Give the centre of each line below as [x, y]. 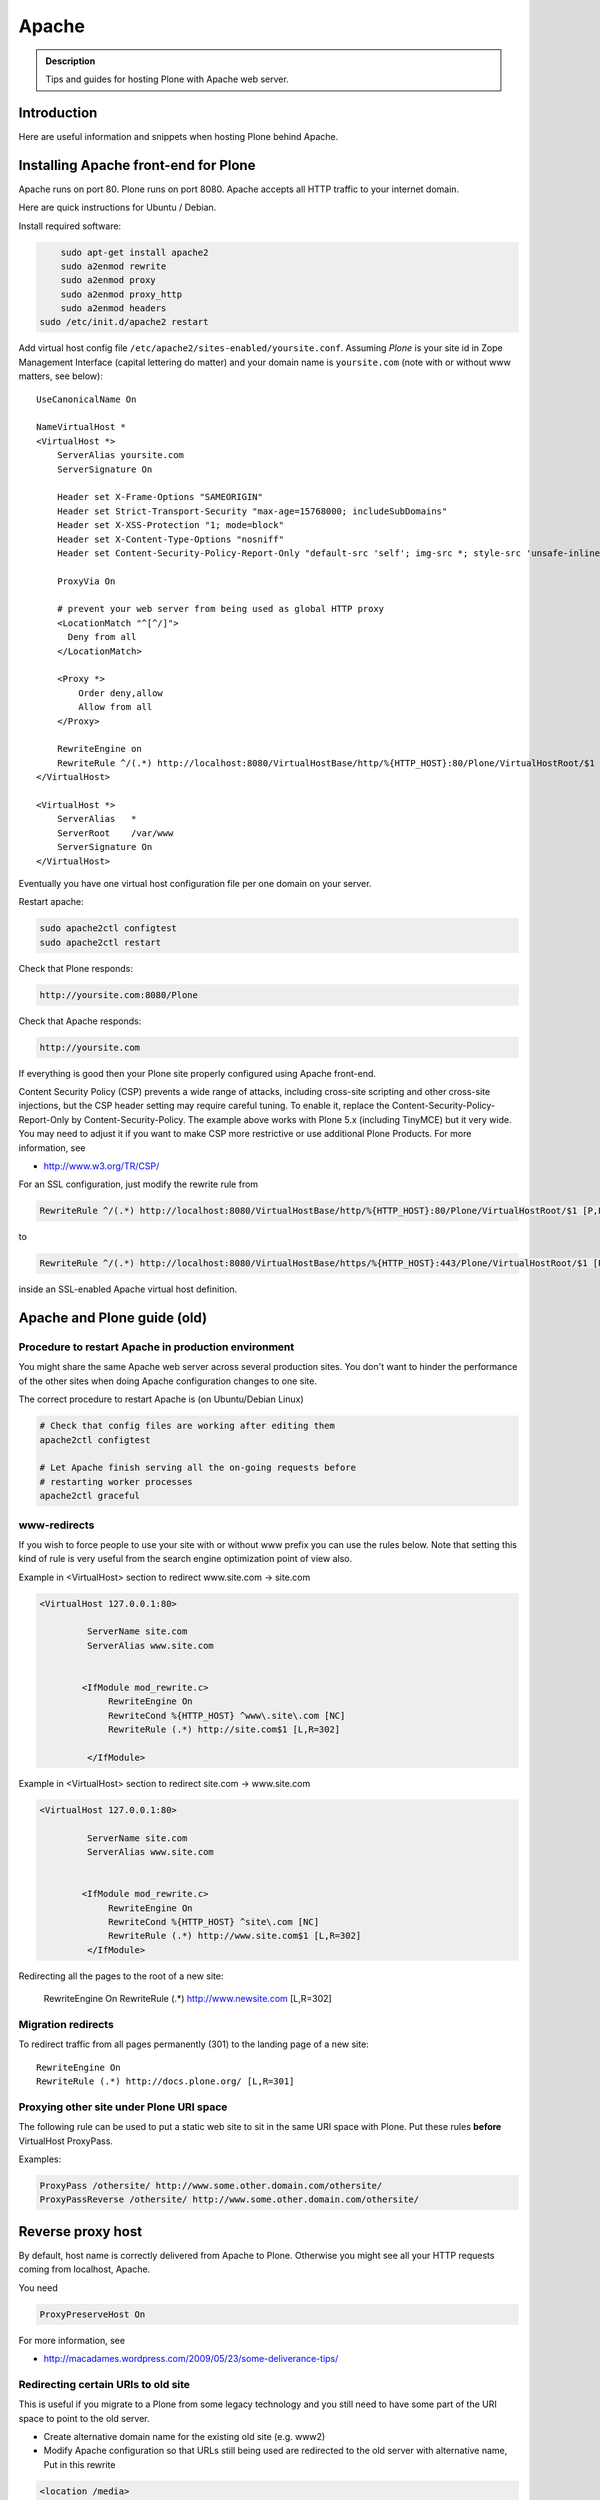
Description [70, 61]
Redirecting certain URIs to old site [104, 2384]
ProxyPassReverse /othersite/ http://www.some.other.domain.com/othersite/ [229, 2199]
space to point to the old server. [84, 2418]
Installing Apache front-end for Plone [137, 165]
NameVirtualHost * [81, 427]
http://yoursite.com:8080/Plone [119, 994]
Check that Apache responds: [80, 1021]
